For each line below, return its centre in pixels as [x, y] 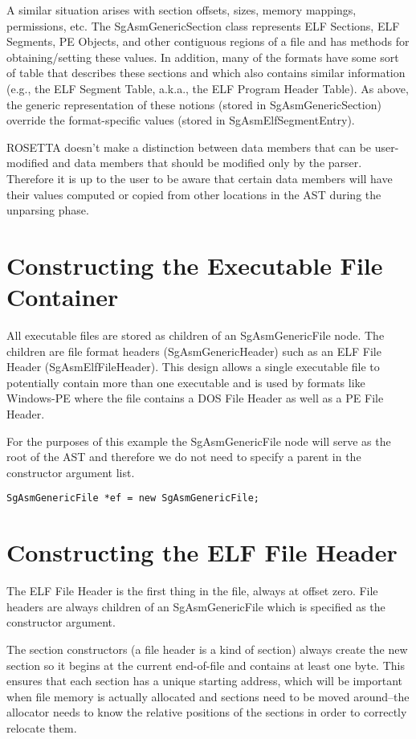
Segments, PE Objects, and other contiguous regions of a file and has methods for [208, 41]
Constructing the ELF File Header [202, 552]
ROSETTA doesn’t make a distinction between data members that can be [189, 147]
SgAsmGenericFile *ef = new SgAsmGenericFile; [133, 498]
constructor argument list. [71, 472]
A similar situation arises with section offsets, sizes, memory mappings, [181, 10]
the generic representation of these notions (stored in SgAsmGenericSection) [194, 104]
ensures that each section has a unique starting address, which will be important [205, 681]
